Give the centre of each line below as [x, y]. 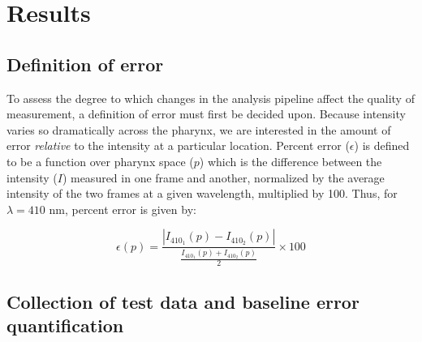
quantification [65, 325]
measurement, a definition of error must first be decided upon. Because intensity [206, 114]
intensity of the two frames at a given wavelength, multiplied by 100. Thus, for [202, 193]
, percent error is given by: [130, 209]
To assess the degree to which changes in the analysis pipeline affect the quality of [211, 98]
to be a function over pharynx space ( [100, 161]
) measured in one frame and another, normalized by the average [223, 177]
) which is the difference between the [291, 161]
